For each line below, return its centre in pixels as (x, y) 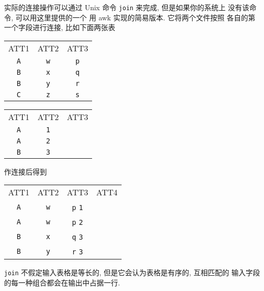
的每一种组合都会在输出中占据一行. (62, 283)
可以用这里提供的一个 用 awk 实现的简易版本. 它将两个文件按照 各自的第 (135, 17)
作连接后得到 (25, 171)
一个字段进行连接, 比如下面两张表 (60, 27)
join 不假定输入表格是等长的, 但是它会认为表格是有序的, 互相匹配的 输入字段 (132, 272)
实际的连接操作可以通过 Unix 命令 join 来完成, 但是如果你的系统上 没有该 (127, 7)
